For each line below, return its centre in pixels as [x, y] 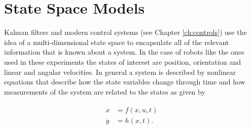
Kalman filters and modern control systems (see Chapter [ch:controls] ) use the [126, 32]
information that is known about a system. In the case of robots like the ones [124, 52]
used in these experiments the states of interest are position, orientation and [122, 61]
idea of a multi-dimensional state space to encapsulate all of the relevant [117, 42]
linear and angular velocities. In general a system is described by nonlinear [120, 72]
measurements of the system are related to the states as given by [105, 91]
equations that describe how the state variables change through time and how [125, 82]
